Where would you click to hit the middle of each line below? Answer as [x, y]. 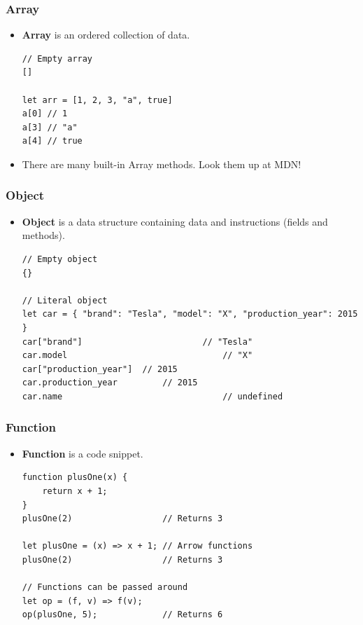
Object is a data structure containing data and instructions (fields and [175, 221]
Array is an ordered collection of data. [106, 35]
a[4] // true [52, 141]
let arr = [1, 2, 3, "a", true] [97, 100]
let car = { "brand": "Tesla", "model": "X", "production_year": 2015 [190, 314]
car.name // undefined [152, 396]
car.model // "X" [137, 356]
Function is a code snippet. [83, 453]
